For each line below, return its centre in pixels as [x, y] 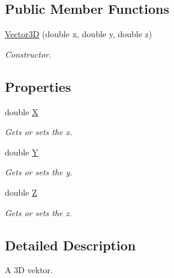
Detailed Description [70, 245]
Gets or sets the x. [39, 132]
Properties [38, 86]
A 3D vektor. [29, 270]
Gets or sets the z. [38, 212]
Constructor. [28, 54]
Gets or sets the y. [39, 172]
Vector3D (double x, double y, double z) [79, 34]
